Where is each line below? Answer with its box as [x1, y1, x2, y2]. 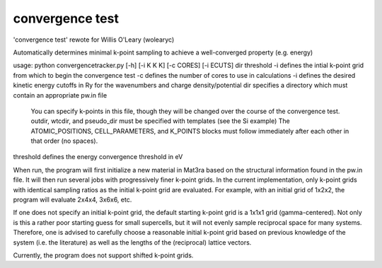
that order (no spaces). [30, 136, 98, 145]
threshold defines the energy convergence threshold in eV [13, 153, 183, 161]
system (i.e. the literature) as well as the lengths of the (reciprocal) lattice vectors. [13, 238, 252, 247]
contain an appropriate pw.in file [13, 91, 108, 99]
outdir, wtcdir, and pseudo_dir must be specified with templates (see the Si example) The [30, 117, 290, 125]
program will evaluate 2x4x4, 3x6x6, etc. [13, 195, 132, 204]
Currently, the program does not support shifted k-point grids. [13, 251, 194, 260]
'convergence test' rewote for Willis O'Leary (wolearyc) [13, 35, 175, 44]
